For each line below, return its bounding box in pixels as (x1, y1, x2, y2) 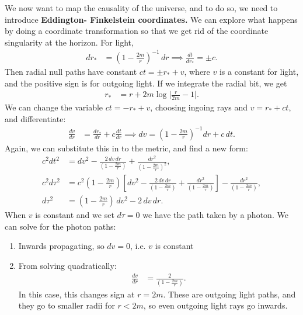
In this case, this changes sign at (18, 288, 135, 300)
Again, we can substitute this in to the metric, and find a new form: (5, 141, 248, 154)
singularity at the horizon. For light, (5, 36, 134, 48)
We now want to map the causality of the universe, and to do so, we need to (5, 2, 278, 13)
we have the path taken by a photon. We (142, 209, 288, 221)
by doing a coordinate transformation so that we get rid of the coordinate (5, 25, 269, 37)
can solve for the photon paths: (5, 220, 116, 232)
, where (184, 65, 210, 77)
